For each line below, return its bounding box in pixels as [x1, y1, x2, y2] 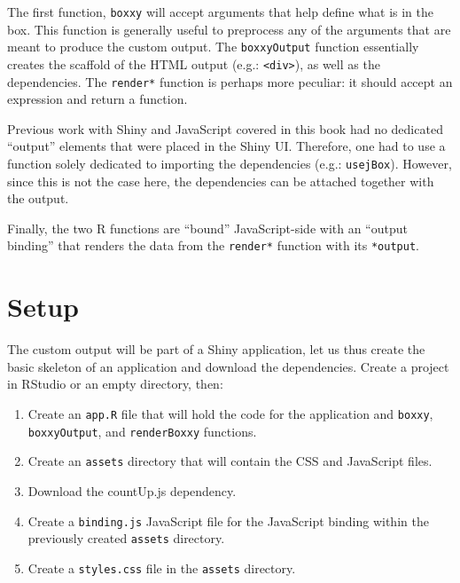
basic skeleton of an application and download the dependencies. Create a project [7, 357, 449, 375]
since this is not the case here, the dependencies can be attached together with [7, 171, 434, 190]
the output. [7, 189, 69, 208]
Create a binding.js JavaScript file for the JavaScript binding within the [27, 511, 429, 530]
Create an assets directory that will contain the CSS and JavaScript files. [27, 452, 433, 470]
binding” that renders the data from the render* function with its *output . [7, 236, 419, 255]
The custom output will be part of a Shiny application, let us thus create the [7, 340, 425, 358]
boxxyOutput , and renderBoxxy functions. [27, 421, 257, 440]
